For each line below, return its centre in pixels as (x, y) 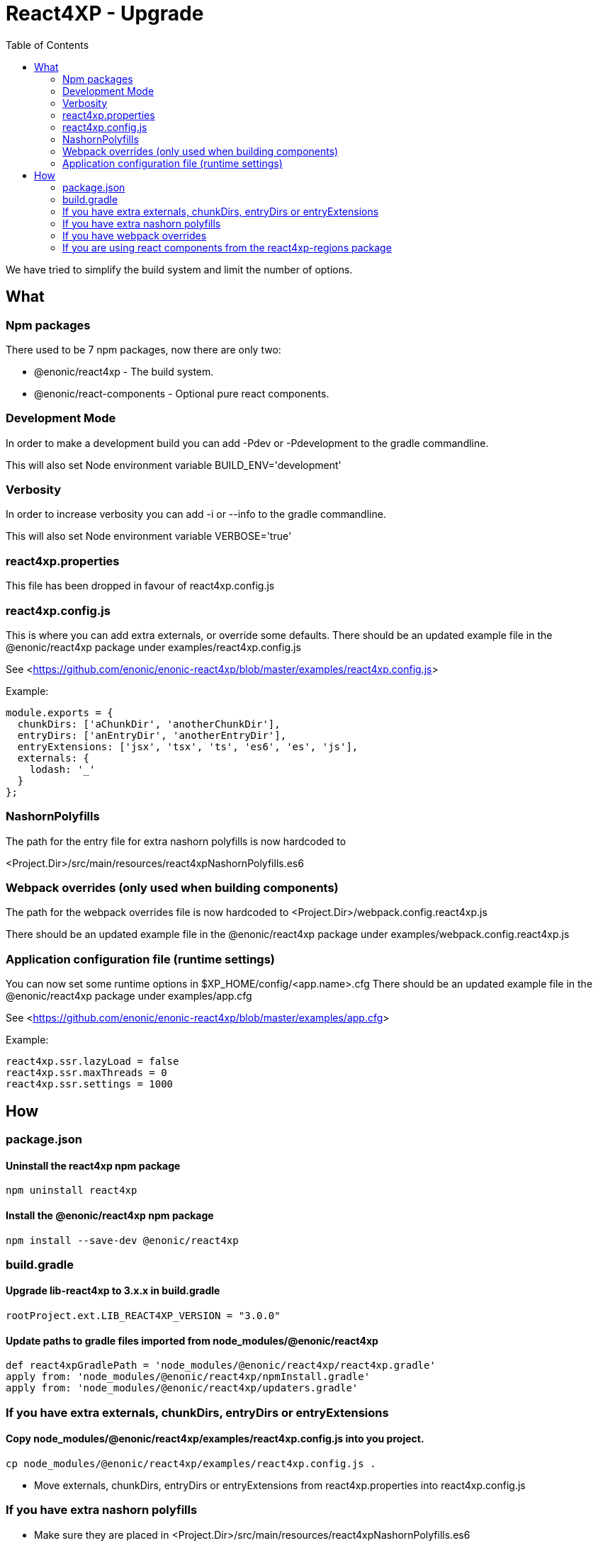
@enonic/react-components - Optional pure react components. (182, 393)
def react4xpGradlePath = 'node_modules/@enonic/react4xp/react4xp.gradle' (221, 1366)
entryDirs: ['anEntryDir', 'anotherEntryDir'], (152, 735)
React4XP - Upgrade (105, 13)
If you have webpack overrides (135, 235)
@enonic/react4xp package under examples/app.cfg (129, 996)
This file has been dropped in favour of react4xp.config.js (140, 586)
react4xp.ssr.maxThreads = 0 (86, 1073)
